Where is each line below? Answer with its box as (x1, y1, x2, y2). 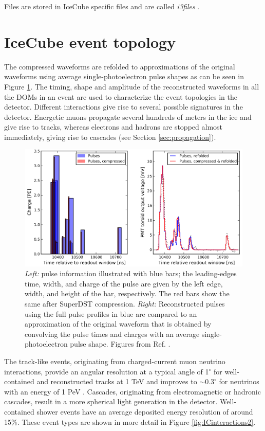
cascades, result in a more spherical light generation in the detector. (4, 396, 218, 407)
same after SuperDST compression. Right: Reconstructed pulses (25, 298, 225, 309)
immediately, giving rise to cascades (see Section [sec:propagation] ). (4, 131, 216, 142)
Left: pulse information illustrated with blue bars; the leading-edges (25, 268, 237, 279)
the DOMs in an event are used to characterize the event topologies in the (4, 91, 237, 102)
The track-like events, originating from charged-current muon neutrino (4, 355, 225, 366)
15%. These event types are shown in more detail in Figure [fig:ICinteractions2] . (4, 416, 256, 427)
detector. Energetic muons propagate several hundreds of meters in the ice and (4, 111, 252, 122)
